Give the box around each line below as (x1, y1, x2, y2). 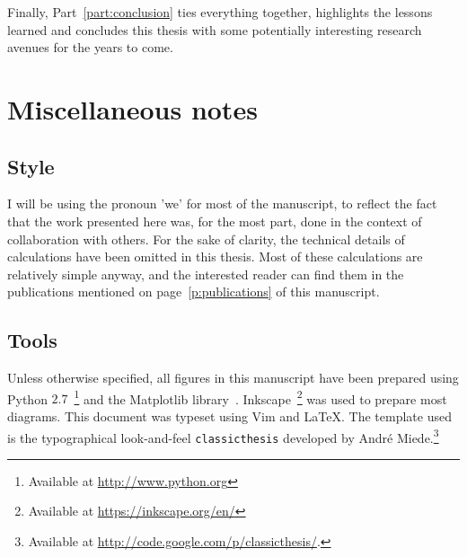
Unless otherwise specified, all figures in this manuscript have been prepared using (7, 368, 459, 387)
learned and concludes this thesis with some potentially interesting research (7, 20, 422, 39)
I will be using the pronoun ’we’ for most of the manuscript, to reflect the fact (7, 194, 437, 213)
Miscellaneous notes (7, 90, 258, 127)
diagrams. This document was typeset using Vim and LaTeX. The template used (7, 406, 452, 425)
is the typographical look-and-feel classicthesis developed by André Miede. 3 (7, 425, 439, 446)
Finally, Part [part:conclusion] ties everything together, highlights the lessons (7, 3, 433, 21)
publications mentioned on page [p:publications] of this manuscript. (7, 282, 380, 301)
